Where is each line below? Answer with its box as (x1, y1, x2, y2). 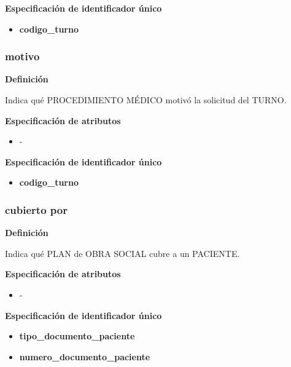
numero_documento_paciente (19, 350, 150, 363)
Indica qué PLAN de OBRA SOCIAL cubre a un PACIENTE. (5, 247, 240, 259)
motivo (5, 49, 40, 64)
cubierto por (5, 202, 68, 217)
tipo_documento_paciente (19, 330, 135, 342)
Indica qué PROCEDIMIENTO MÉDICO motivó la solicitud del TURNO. (5, 93, 287, 106)
